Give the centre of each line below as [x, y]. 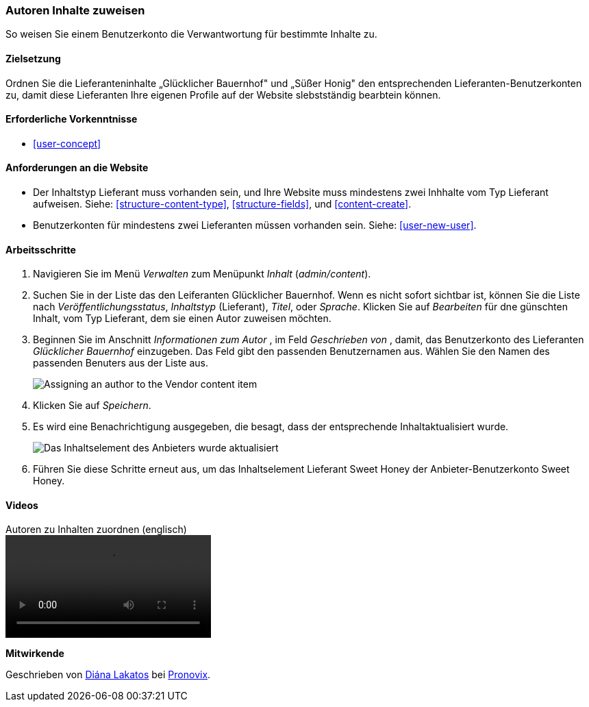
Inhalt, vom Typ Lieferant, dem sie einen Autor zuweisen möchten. [182, 319]
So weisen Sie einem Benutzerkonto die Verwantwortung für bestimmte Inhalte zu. [191, 34]
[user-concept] [67, 143]
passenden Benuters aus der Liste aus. [121, 363]
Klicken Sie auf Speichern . [92, 406]
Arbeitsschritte [41, 249]
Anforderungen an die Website [77, 168]
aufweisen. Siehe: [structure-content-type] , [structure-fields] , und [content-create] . [222, 204]
